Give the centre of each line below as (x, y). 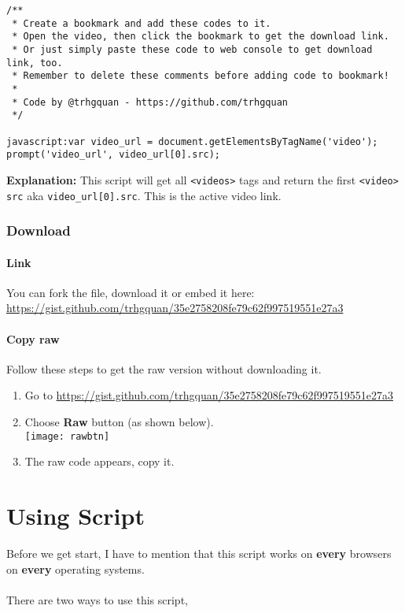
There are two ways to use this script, (97, 599)
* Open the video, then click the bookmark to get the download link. (201, 37)
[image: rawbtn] (67, 436)
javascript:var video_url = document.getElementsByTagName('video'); (192, 141)
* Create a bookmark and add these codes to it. (142, 23)
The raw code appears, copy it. (99, 461)
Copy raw (33, 338)
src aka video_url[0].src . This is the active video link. (144, 195)
